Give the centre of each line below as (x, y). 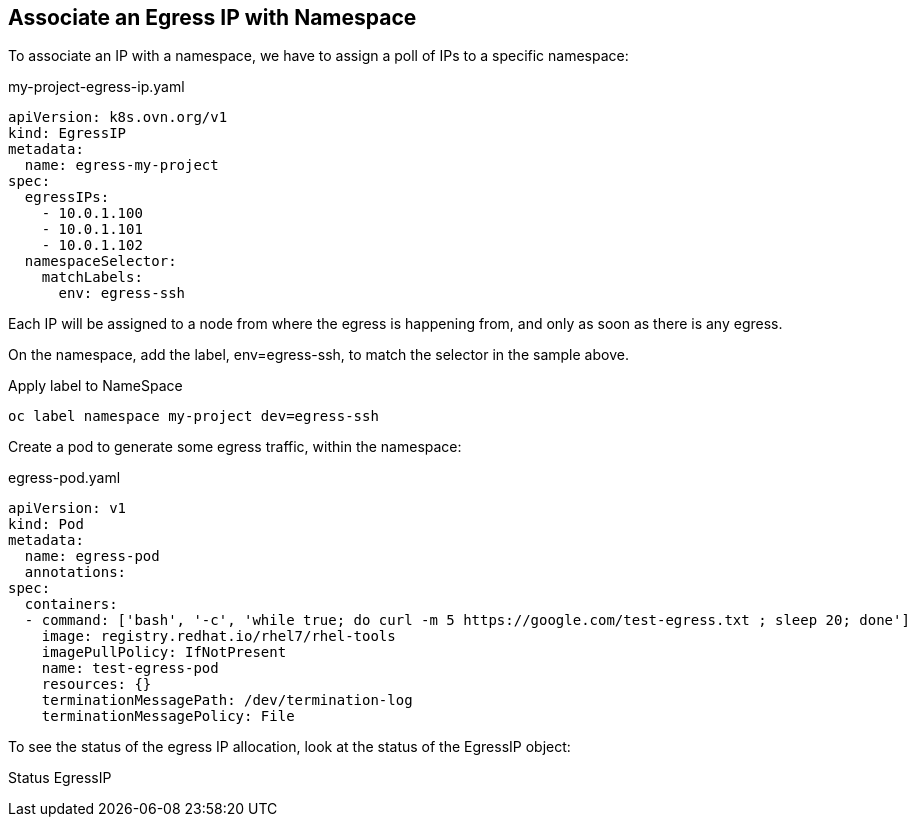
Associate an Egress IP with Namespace (212, 17)
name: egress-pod (92, 556)
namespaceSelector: (100, 261)
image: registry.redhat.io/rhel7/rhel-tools (218, 636)
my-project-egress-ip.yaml (96, 87)
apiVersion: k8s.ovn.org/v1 (118, 117)
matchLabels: (92, 277)
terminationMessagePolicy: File (168, 716)
